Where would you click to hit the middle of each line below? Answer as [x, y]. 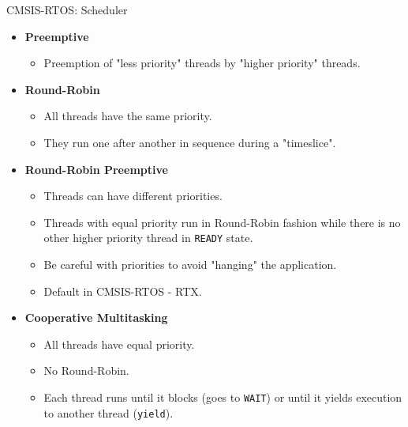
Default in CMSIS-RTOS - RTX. [123, 291]
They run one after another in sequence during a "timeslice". [190, 142]
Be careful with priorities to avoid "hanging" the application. [190, 264]
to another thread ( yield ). [109, 412]
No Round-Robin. [86, 370]
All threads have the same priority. [128, 116]
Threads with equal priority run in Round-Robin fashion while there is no [222, 222]
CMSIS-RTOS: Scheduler [67, 9]
